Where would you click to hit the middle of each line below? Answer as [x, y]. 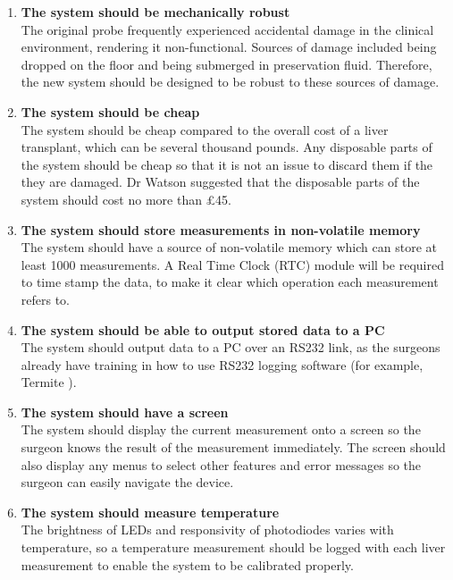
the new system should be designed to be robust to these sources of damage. [230, 82]
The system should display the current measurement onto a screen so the [221, 429]
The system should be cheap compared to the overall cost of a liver [205, 129]
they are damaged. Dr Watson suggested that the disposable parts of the [220, 182]
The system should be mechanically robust [155, 12]
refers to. [46, 299]
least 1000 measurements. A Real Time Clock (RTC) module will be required [232, 264]
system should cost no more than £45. [126, 199]
